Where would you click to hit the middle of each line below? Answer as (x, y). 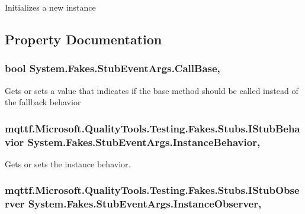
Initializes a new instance (50, 7)
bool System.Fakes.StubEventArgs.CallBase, (113, 68)
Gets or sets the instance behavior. (68, 163)
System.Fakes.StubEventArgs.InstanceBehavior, (144, 142)
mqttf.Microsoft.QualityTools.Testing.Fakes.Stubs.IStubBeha (152, 128)
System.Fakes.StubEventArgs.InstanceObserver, (145, 204)
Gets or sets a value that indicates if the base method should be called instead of (152, 90)
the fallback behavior (43, 102)
